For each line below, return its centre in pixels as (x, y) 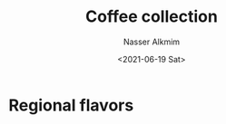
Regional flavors (71, 105)
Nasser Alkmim (152, 42)
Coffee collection (152, 17)
